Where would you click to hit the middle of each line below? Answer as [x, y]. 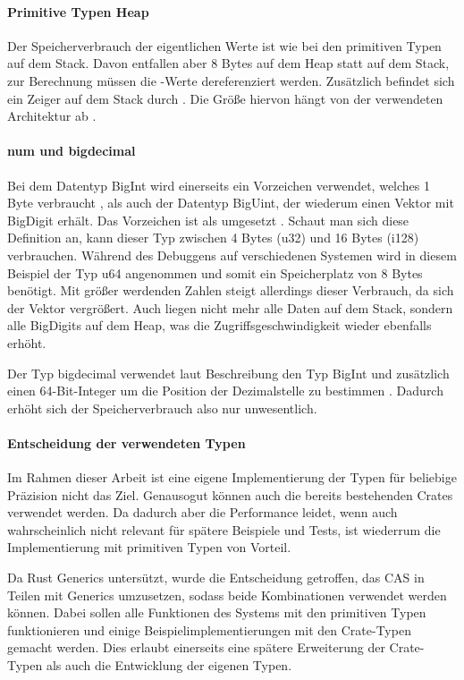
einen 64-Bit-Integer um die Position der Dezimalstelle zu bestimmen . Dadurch [225, 391]
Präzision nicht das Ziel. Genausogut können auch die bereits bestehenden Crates [230, 494]
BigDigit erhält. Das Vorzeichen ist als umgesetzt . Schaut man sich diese [208, 220]
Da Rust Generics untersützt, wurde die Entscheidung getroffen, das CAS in [216, 578]
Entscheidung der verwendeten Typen [127, 442]
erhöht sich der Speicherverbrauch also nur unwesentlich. [162, 408]
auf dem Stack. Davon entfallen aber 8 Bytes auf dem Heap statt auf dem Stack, [228, 63]
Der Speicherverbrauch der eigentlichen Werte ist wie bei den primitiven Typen [224, 45]
